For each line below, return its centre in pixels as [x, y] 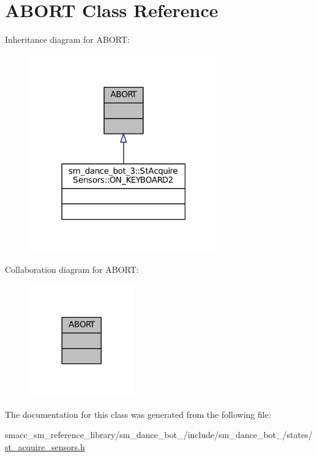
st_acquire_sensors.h [45, 446]
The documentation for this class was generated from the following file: [138, 414]
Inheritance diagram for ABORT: [67, 39]
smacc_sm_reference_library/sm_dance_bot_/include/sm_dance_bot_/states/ [159, 435]
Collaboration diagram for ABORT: [72, 269]
